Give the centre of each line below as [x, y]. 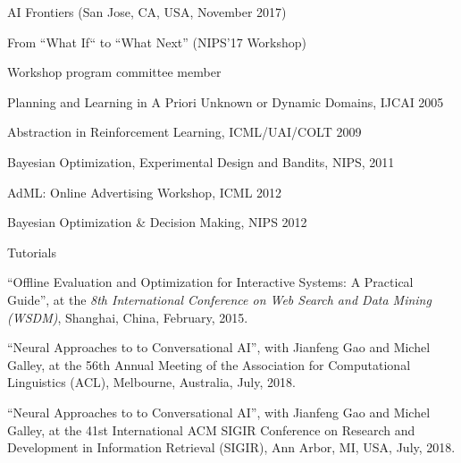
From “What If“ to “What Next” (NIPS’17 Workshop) [157, 42]
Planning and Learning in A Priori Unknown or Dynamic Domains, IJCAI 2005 [226, 101]
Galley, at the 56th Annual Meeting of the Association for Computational [209, 364]
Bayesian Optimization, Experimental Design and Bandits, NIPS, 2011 [201, 161]
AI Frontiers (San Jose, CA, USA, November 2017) [147, 12]
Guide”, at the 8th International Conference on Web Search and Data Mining [219, 299]
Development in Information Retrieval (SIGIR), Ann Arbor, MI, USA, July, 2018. [231, 447]
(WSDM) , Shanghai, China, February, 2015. [128, 317]
